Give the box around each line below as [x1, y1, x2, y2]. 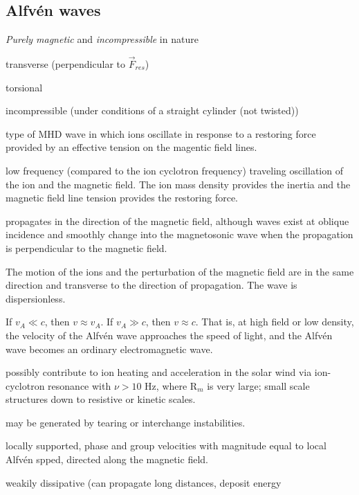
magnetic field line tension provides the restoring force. [6, 190, 238, 205]
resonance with [48, 378, 111, 393]
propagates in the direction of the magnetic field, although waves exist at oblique [6, 213, 349, 228]
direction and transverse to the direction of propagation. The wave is [6, 278, 297, 292]
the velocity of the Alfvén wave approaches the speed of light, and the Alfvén [6, 327, 333, 342]
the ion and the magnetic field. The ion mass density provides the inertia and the [6, 177, 351, 191]
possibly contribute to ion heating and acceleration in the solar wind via [6, 365, 312, 379]
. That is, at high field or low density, [195, 314, 354, 329]
